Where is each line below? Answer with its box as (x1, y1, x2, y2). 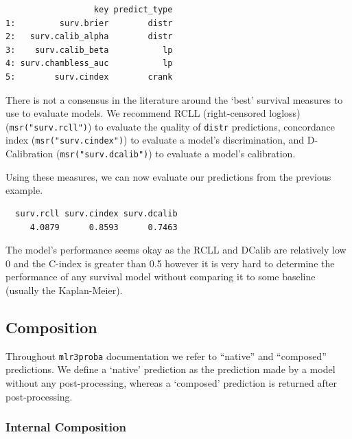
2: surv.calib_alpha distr (5, 32, 173, 42)
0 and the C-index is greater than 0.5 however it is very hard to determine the (5, 256, 335, 270)
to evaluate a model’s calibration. (155, 146, 296, 161)
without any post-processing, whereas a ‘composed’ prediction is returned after (5, 375, 337, 390)
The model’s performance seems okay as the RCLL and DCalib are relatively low (5, 243, 347, 257)
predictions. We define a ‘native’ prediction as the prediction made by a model (5, 362, 336, 376)
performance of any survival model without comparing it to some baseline (5, 269, 316, 284)
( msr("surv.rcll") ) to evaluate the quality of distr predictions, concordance (5, 119, 335, 133)
